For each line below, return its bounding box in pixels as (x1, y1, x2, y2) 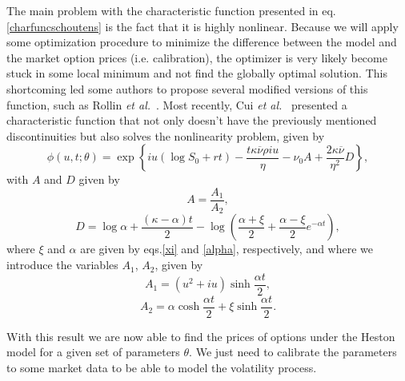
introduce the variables (6, 256, 118, 273)
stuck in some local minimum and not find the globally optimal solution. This (6, 65, 387, 81)
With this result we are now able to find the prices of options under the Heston (6, 327, 395, 344)
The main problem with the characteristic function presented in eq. (6, 2, 336, 18)
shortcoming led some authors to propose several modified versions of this (6, 80, 368, 97)
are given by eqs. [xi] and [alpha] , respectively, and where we (80, 240, 374, 257)
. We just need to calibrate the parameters (189, 343, 397, 360)
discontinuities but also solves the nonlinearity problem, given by (6, 127, 325, 144)
